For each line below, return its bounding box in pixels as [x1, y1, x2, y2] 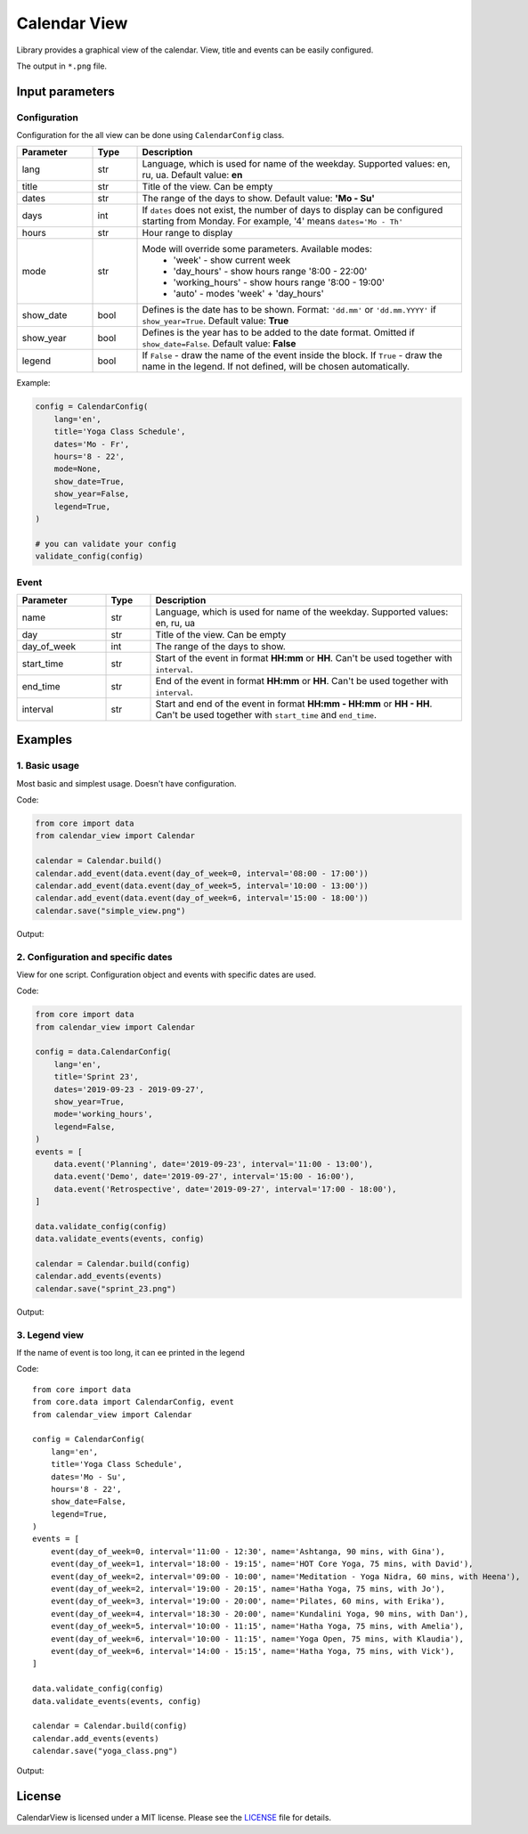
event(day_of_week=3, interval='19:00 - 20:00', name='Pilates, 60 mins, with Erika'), [50, 1596, 445, 1607]
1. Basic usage [16, 760, 80, 772]
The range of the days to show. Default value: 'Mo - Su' [142, 192, 376, 205]
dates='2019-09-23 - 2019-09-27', [53, 1084, 205, 1095]
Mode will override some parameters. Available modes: [142, 243, 373, 256]
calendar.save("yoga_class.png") [32, 1746, 178, 1757]
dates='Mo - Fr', [53, 439, 130, 449]
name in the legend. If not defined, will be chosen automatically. [142, 361, 410, 373]
